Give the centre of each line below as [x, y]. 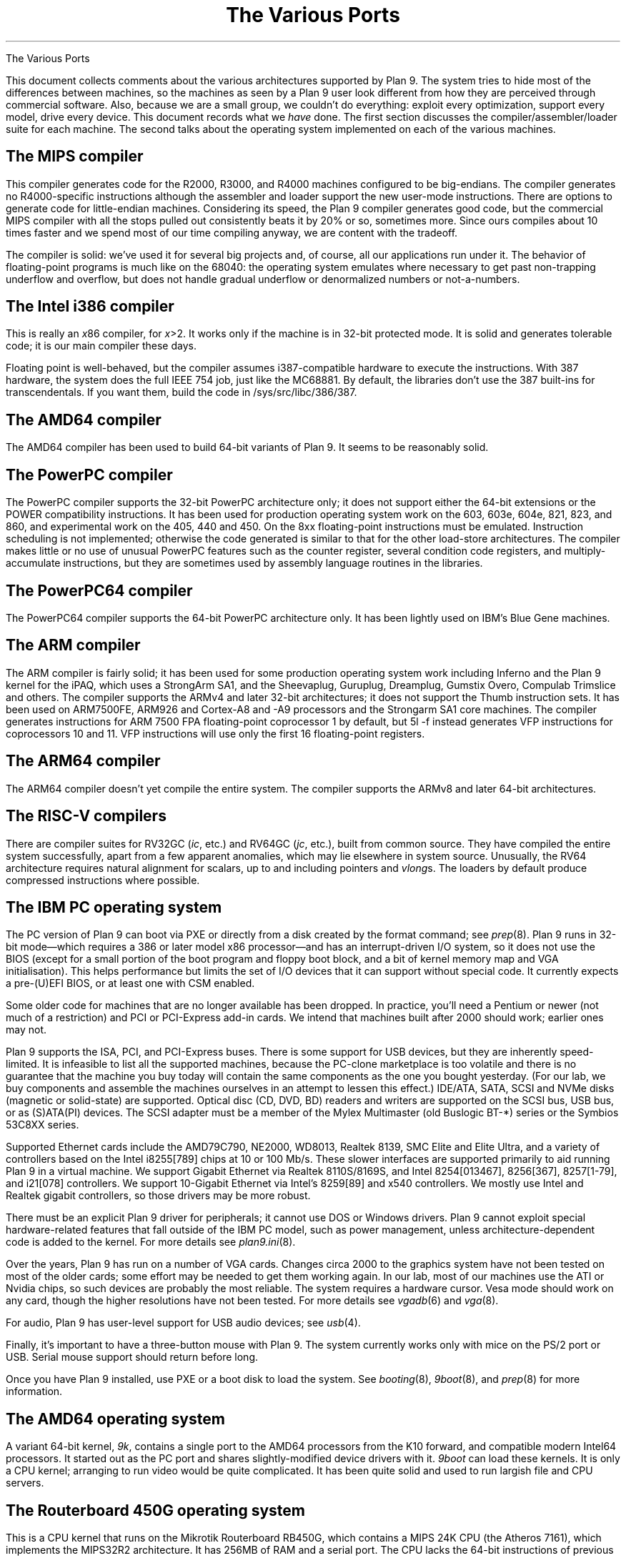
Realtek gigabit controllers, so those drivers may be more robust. [158, 1196]
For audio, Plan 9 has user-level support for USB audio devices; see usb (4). [183, 1323]
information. [34, 1391]
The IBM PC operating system [114, 907]
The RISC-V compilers [86, 816]
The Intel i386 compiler [90, 307]
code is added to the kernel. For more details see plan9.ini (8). [151, 1242]
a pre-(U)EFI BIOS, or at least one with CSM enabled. [130, 983]
